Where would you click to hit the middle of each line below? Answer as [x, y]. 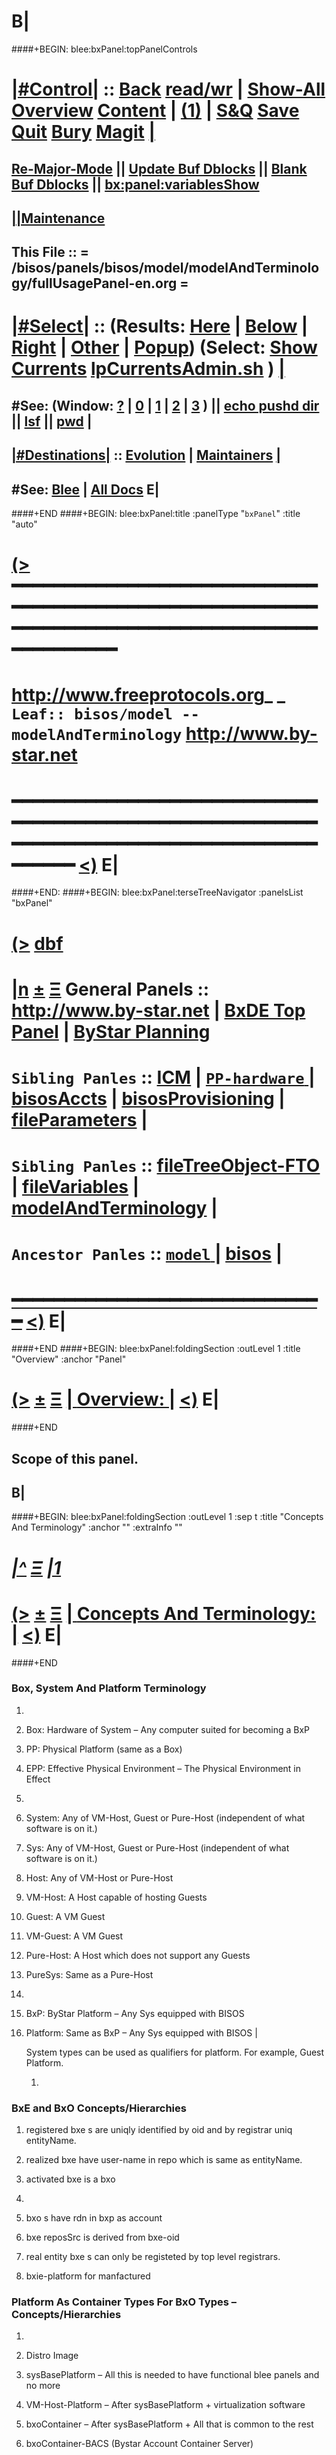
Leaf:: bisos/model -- [105, 714]
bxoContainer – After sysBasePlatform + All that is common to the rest [169, 2424]
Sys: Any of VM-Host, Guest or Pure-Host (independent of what [157, 1847]
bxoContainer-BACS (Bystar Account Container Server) [139, 2444]
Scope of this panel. [75, 1458]
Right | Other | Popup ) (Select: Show [164, 347]
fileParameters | [79, 1119]
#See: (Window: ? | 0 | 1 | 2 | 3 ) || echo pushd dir [165, 405]
